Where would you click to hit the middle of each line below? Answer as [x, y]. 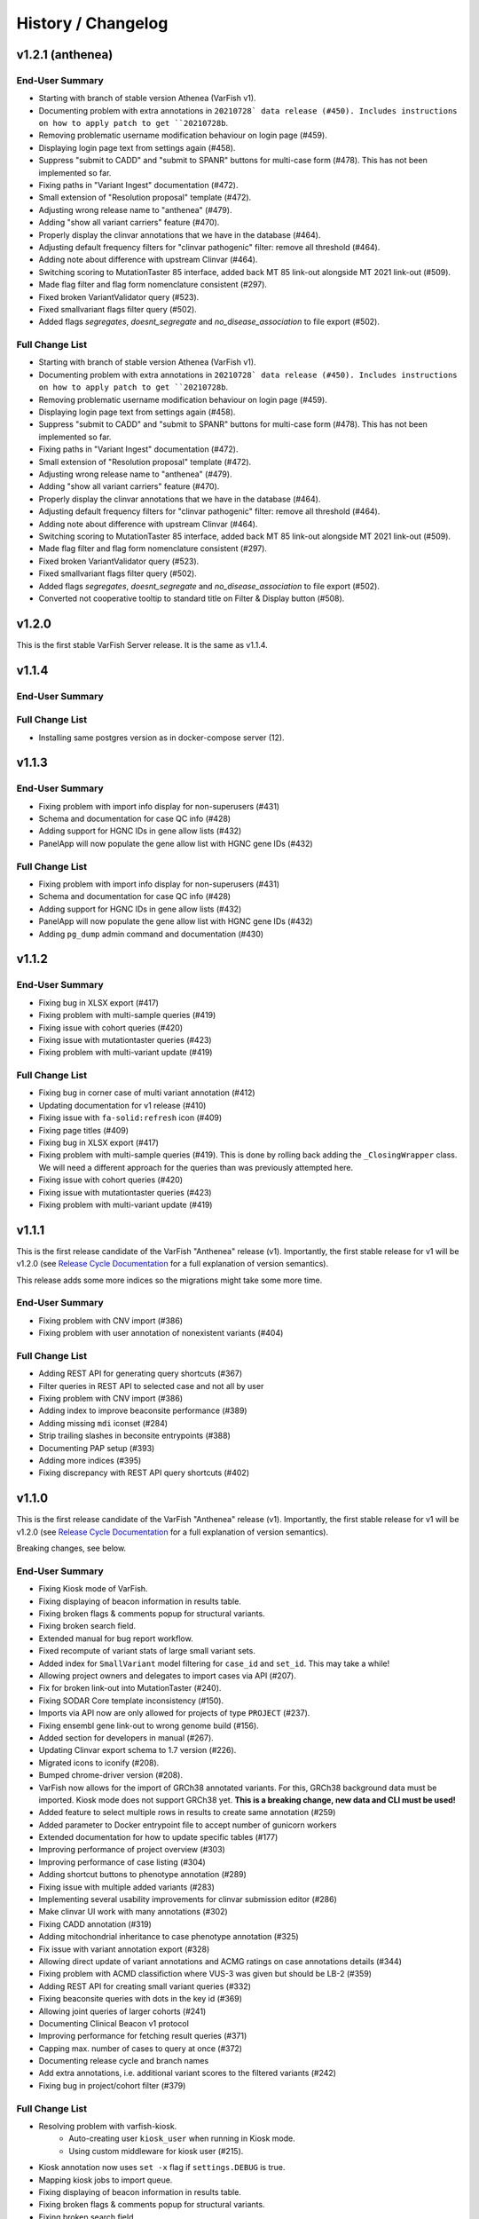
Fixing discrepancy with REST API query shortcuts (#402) [144, 1473]
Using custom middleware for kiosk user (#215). [156, 2151]
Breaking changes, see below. [71, 1548]
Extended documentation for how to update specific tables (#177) [158, 1837]
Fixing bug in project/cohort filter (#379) [112, 2085]
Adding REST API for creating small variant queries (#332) [145, 1986]
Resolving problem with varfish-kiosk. [108, 2127]
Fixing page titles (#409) [83, 1130]
